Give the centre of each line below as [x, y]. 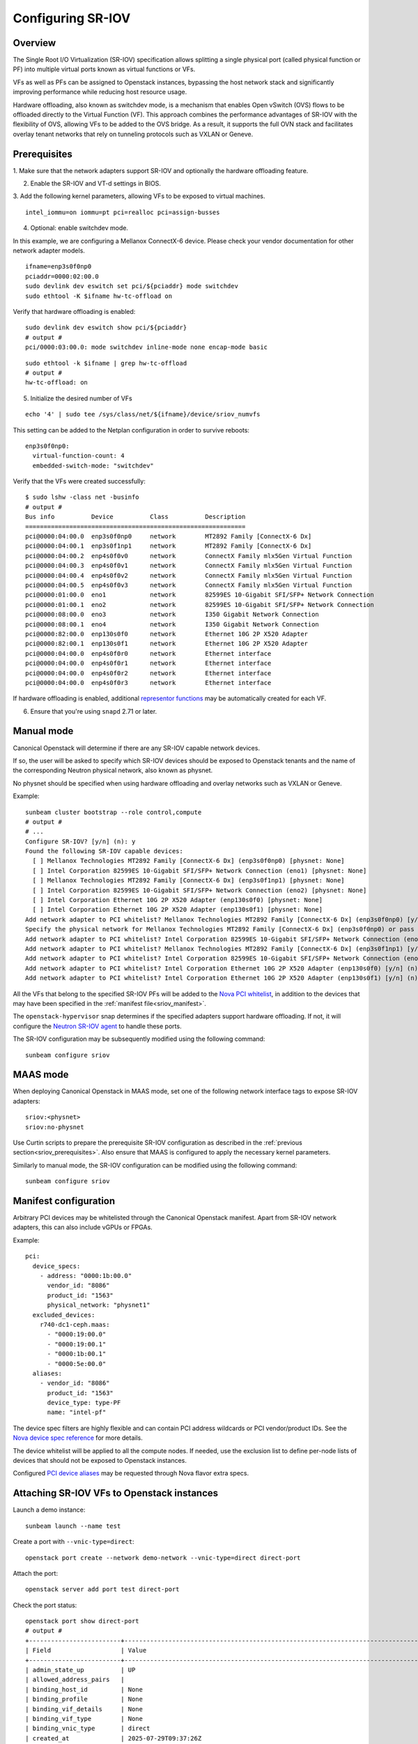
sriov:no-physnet [55, 1127]
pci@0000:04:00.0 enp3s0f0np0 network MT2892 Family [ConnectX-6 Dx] [169, 536]
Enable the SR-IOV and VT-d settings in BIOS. [96, 183]
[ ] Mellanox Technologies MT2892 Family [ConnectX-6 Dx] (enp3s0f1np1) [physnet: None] [188, 880]
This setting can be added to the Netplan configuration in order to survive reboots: [131, 430]
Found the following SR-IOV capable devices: [104, 851]
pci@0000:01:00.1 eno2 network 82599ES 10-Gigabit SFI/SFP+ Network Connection [200, 604]
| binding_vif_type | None [84, 1719]
